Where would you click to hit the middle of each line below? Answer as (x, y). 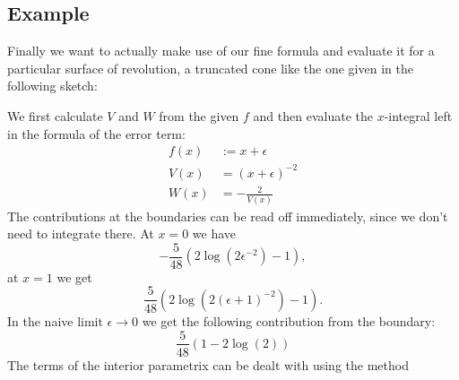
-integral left (418, 115)
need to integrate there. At (81, 233)
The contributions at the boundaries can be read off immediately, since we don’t (228, 216)
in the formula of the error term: (96, 133)
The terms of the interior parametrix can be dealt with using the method (208, 364)
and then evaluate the (313, 115)
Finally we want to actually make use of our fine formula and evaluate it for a (221, 51)
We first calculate (55, 115)
